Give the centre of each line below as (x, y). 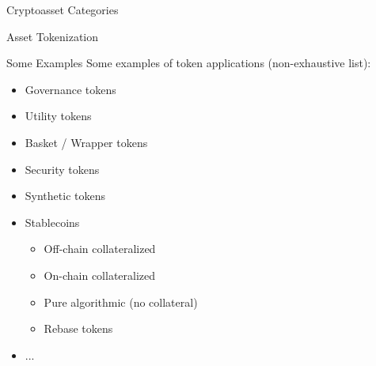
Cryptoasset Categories (63, 9)
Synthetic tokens (65, 196)
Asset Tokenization (53, 36)
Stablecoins (52, 222)
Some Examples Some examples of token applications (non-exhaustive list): (189, 63)
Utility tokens (58, 116)
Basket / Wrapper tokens (86, 142)
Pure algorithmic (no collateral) (121, 302)
